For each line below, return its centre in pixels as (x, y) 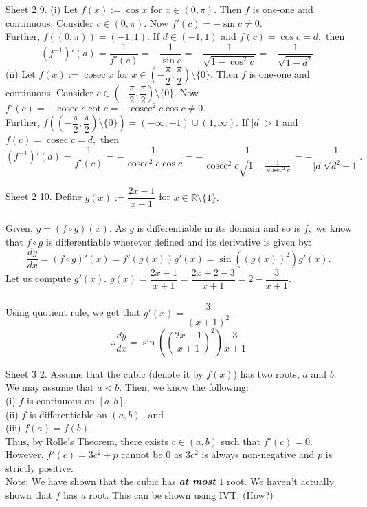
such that (241, 441)
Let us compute (38, 278)
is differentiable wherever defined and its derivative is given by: (179, 241)
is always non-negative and (258, 454)
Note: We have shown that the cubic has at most (111, 481)
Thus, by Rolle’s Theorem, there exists (87, 441)
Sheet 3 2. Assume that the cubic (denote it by (104, 373)
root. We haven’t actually (281, 481)
